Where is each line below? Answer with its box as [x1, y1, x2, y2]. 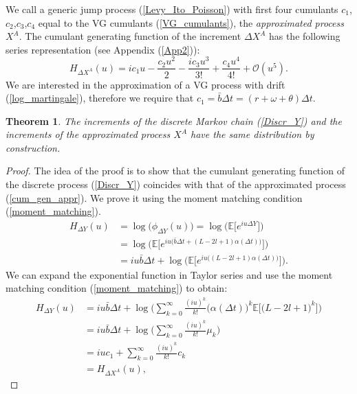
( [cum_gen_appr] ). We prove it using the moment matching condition [6, 190, 303, 205]
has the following [268, 29, 340, 43]
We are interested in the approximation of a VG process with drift [6, 77, 285, 91]
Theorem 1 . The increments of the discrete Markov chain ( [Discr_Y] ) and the [6, 113, 342, 128]
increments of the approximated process [6, 127, 171, 141]
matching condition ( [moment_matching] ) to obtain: [6, 281, 228, 295]
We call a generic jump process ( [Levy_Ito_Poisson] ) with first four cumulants [6, 2, 338, 16]
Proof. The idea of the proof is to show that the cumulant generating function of [6, 163, 345, 178]
